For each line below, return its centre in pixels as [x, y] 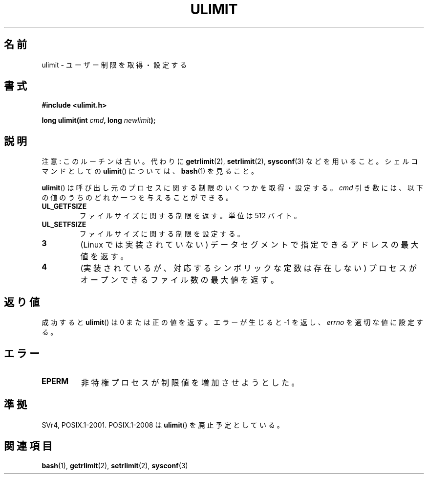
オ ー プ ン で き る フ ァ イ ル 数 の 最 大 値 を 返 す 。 [180, 280]
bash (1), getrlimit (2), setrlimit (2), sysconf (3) [115, 465]
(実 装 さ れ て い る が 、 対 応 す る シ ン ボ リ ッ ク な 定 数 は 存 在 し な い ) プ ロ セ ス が [248, 268]
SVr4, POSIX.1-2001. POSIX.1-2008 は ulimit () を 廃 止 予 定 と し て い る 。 [163, 425]
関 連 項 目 [28, 446]
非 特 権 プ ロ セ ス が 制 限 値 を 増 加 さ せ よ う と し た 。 [190, 382]
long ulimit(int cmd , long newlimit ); [99, 120]
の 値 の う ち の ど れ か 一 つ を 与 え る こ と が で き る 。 [137, 198]
